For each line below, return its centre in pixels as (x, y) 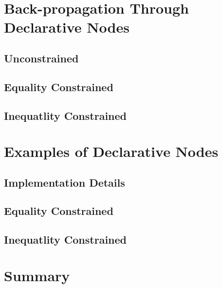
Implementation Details (65, 182)
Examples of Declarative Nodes (111, 151)
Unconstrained (41, 58)
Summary (37, 275)
